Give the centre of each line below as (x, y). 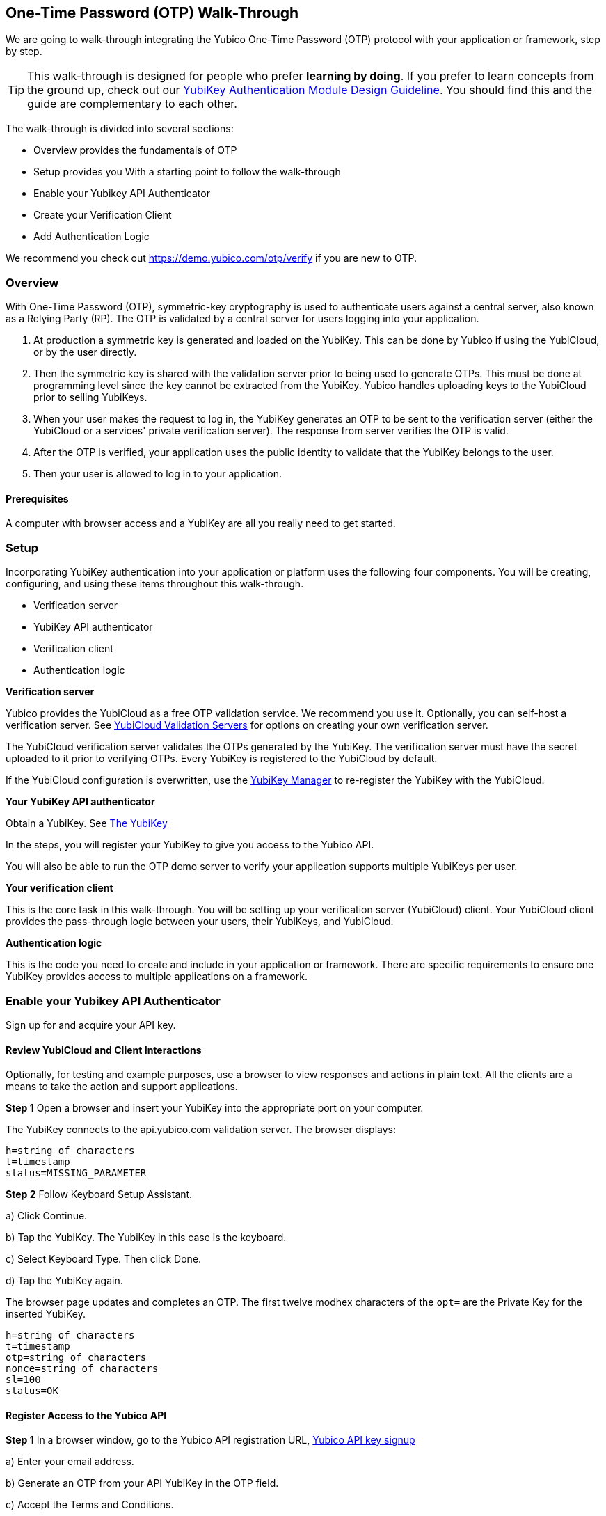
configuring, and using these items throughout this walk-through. (155, 584)
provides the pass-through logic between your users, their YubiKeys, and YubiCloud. (200, 922)
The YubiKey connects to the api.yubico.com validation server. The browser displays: (201, 1130)
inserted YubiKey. (46, 1314)
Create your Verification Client (103, 215)
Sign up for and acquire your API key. (91, 1025)
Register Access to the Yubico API (86, 1415)
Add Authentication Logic (91, 237)
